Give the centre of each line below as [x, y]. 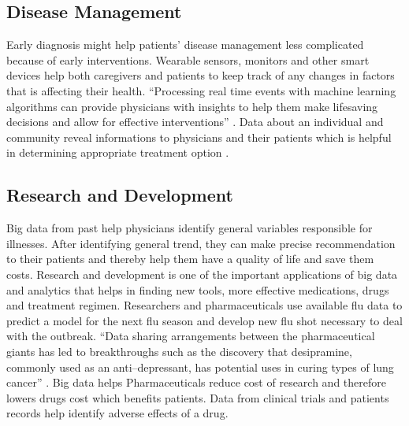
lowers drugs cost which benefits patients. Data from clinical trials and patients [198, 397]
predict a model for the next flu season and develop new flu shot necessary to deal [204, 320]
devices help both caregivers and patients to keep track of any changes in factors [201, 75]
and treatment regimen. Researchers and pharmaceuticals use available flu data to [204, 305]
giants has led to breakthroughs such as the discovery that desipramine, [179, 351]
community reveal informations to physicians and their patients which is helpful [199, 137]
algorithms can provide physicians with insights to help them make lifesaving [192, 106]
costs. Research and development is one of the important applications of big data [202, 274]
